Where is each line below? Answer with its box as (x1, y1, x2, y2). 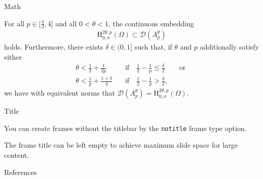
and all (55, 18, 77, 28)
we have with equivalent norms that (4, 87, 116, 98)
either (4, 52, 22, 62)
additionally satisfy (200, 41, 259, 52)
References (4, 166, 37, 177)
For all (4, 18, 24, 28)
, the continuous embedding (108, 18, 194, 28)
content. (4, 150, 29, 160)
